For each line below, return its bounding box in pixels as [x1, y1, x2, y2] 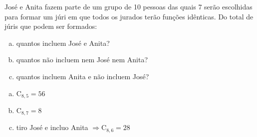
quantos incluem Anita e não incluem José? [16, 71, 149, 81]
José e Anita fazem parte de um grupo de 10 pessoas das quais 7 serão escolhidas [4, 1, 253, 11]
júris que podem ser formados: [4, 21, 97, 31]
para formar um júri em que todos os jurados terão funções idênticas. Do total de [4, 11, 254, 21]
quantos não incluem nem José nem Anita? [16, 54, 148, 65]
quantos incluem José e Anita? [16, 37, 110, 48]
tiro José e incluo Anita [16, 122, 88, 133]
